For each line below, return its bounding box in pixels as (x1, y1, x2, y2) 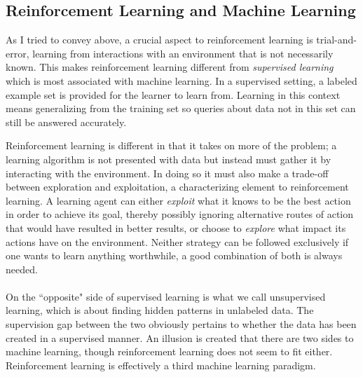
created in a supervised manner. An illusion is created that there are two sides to (6, 330, 354, 345)
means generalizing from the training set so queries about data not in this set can (6, 101, 356, 116)
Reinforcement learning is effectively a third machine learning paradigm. (6, 357, 316, 372)
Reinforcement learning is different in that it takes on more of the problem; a (6, 138, 337, 153)
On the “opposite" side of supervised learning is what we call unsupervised (6, 289, 326, 303)
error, (6, 46, 29, 60)
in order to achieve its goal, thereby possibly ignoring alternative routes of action (6, 207, 354, 221)
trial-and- (316, 32, 357, 47)
